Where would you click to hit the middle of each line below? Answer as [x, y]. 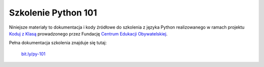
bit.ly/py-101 [33, 54]
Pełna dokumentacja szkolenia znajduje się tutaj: [58, 43]
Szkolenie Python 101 [53, 13]
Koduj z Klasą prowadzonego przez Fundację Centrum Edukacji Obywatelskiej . [88, 33]
